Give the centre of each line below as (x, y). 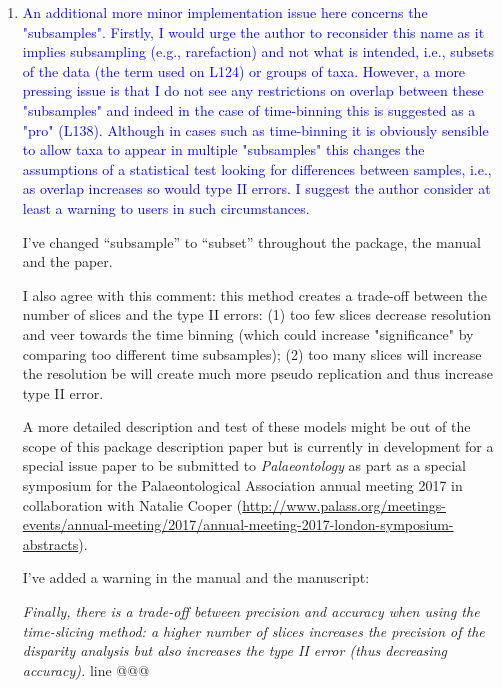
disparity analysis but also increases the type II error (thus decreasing (234, 650)
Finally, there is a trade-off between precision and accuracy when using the (251, 611)
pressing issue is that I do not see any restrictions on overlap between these (253, 90)
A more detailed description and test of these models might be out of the (246, 426)
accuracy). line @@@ (86, 669)
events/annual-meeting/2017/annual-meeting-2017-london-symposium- (238, 524)
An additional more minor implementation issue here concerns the (225, 12)
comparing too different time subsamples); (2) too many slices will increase (252, 353)
